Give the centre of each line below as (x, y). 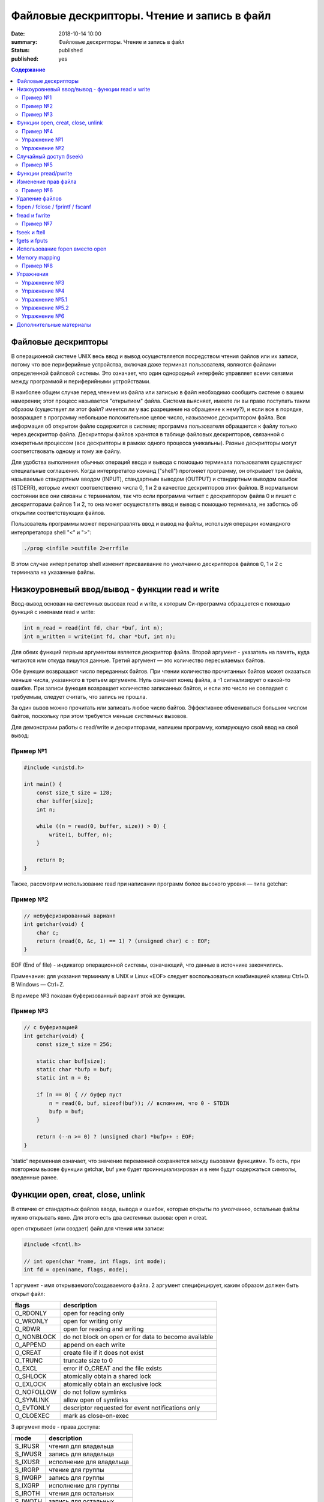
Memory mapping (38, 257)
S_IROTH (27, 1494)
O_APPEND (31, 1345)
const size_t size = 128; (74, 792)
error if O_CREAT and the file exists (112, 1368)
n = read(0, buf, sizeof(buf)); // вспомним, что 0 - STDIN (139, 1103)
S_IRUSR (27, 1446)
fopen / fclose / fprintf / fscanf (54, 207)
